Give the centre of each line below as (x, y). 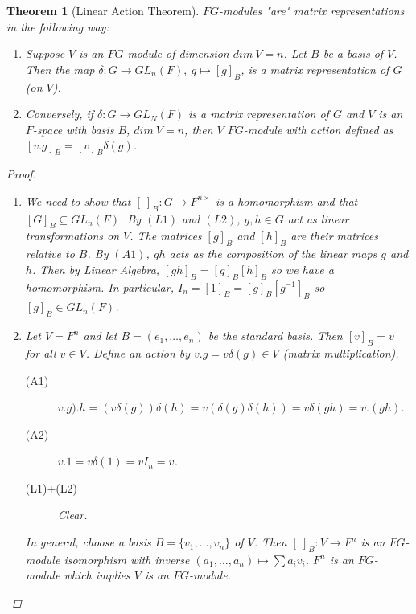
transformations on (72, 236)
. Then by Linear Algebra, (96, 269)
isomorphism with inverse (127, 559)
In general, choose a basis (88, 542)
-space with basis (73, 129)
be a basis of (353, 53)
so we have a (302, 269)
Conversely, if (60, 114)
